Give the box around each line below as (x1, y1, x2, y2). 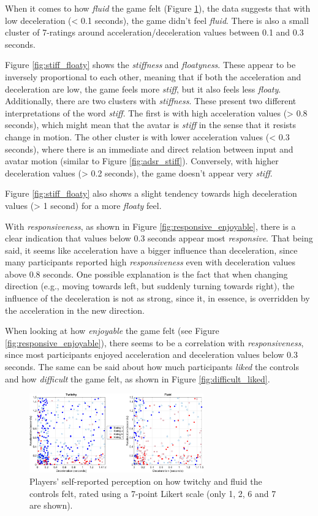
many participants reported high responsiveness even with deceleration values (5, 256, 295, 268)
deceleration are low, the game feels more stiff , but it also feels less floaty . (5, 82, 281, 95)
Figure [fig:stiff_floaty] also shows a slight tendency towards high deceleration (5, 187, 297, 200)
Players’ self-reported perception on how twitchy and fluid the (29, 475, 262, 488)
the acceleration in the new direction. (5, 303, 145, 316)
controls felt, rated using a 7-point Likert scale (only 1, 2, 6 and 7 (29, 487, 276, 499)
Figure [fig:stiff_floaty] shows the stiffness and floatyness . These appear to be (5, 58, 296, 71)
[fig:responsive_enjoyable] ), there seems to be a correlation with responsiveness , (5, 336, 304, 349)
